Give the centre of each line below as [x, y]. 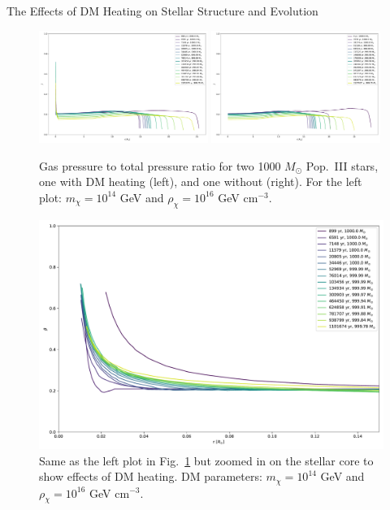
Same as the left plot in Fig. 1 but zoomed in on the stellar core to [206, 460]
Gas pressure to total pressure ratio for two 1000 [160, 165]
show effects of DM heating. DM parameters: [151, 476]
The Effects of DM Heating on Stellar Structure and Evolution [162, 11]
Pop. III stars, [342, 165]
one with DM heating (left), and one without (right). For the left [201, 182]
